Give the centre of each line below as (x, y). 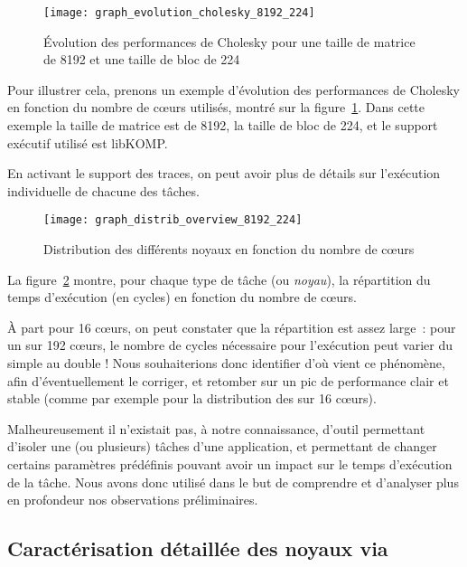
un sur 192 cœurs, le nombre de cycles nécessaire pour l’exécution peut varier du (230, 345)
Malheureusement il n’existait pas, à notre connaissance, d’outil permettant (216, 428)
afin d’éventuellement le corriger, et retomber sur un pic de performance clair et (228, 380)
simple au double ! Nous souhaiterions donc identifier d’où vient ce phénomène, (226, 363)
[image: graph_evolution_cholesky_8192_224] (179, 13)
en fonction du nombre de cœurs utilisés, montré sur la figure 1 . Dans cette (216, 107)
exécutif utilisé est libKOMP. (88, 142)
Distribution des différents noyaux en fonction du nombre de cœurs (229, 249)
